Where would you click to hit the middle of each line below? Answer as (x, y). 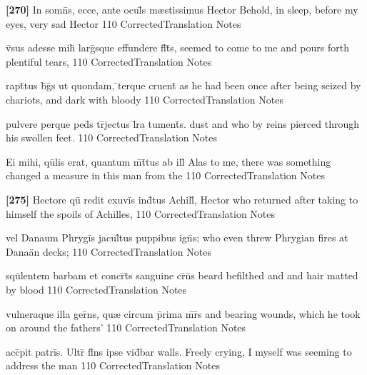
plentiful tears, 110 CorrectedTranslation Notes (109, 61)
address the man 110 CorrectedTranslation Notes (113, 365)
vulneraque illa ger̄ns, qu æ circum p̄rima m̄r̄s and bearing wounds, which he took (183, 313)
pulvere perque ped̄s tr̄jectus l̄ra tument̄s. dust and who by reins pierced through (182, 123)
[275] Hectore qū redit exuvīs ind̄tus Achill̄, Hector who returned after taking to (182, 199)
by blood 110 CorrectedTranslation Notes (96, 289)
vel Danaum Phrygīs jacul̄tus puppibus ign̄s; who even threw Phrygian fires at (177, 237)
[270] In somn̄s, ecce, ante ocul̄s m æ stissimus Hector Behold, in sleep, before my (182, 9)
